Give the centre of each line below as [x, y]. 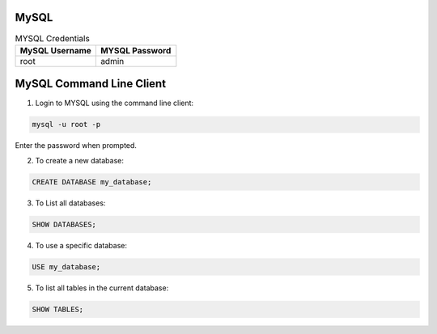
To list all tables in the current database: [102, 288]
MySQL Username [56, 50]
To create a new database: [80, 160]
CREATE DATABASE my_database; [92, 182]
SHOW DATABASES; [64, 224]
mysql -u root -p [66, 125]
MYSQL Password [136, 50]
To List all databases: [70, 203]
